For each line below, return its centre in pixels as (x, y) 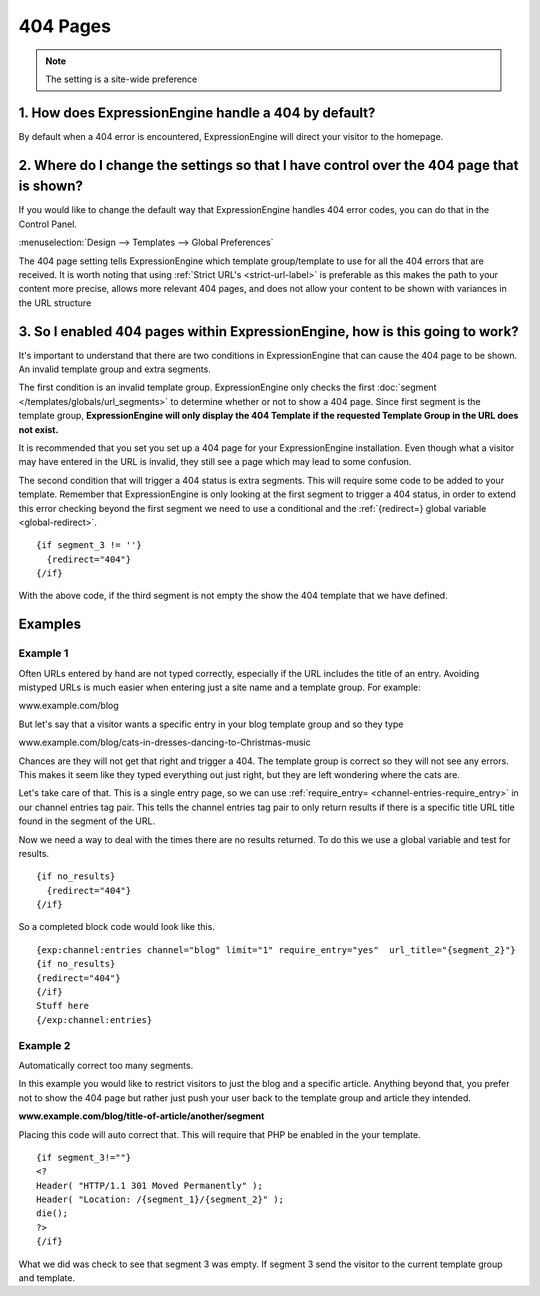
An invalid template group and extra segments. (115, 369)
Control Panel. (47, 224)
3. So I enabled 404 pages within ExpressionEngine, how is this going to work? (268, 331)
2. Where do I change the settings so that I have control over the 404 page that (268, 165)
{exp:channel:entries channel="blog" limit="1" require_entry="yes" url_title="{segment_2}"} (276, 949)
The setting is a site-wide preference (121, 79)
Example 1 (43, 653)
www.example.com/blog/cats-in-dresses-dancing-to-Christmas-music (164, 742)
